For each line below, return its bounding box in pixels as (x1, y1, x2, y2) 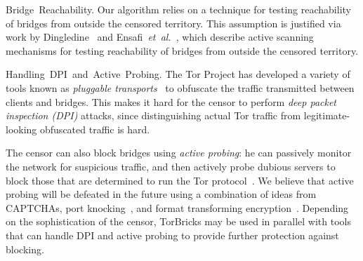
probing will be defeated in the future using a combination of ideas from (6, 187, 317, 201)
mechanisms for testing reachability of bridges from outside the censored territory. (6, 43, 359, 58)
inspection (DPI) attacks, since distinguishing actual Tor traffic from (6, 108, 301, 123)
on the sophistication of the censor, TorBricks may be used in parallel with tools (6, 214, 351, 229)
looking (6, 121, 37, 136)
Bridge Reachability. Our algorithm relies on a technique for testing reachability (6, 2, 351, 16)
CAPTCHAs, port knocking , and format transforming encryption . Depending (6, 200, 349, 215)
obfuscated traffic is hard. (40, 121, 150, 136)
